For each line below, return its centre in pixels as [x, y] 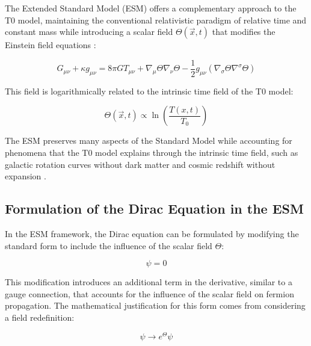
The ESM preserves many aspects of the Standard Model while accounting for [149, 141]
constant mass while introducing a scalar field [89, 32]
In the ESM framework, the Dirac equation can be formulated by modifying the [152, 234]
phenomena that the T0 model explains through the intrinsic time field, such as [152, 153]
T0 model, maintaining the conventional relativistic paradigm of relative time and [156, 20]
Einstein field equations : [51, 45]
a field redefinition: [40, 317]
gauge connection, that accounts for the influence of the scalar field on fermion [149, 293]
